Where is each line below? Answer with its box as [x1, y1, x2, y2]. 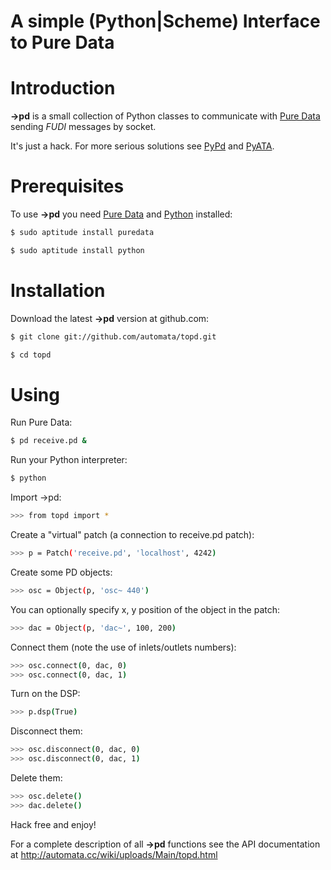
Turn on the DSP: [10, 688, 81, 700]
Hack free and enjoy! [10, 818, 97, 830]
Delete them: [10, 772, 63, 784]
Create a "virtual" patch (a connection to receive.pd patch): [10, 529, 255, 541]
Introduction [10, 77, 116, 100]
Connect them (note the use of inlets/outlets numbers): [10, 641, 237, 653]
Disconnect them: [10, 725, 83, 737]
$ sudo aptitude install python [10, 245, 145, 255]
